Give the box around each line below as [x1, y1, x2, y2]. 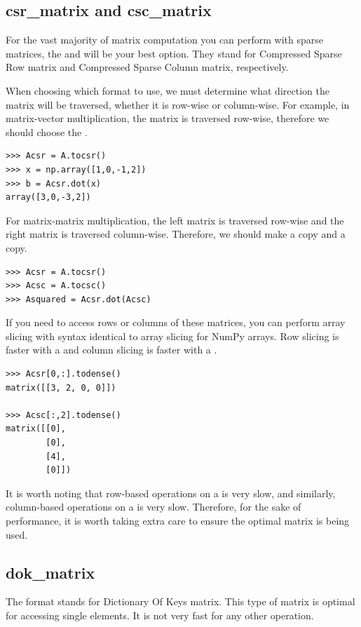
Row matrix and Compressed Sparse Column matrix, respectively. [6, 60, 289, 74]
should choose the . [6, 124, 88, 139]
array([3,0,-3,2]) [6, 192, 91, 203]
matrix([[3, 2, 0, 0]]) [6, 382, 116, 393]
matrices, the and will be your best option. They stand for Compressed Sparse [6, 46, 342, 60]
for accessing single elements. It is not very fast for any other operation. [6, 608, 314, 622]
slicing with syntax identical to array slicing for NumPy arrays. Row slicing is [6, 328, 339, 343]
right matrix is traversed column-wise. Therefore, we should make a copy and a [6, 227, 346, 241]
